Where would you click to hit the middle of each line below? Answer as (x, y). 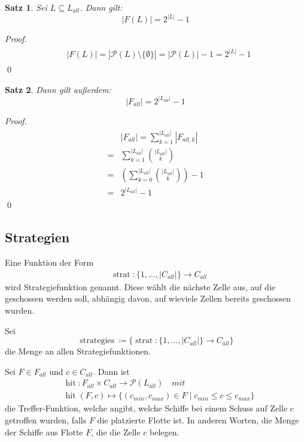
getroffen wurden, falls (46, 420)
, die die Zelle (116, 432)
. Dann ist (111, 371)
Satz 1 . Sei (26, 7)
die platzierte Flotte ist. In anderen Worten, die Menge (198, 420)
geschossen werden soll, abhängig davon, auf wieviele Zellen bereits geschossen (148, 298)
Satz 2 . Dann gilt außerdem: (58, 89)
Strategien (37, 237)
